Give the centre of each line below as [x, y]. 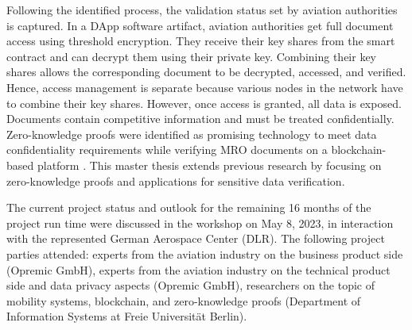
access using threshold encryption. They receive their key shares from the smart [201, 41]
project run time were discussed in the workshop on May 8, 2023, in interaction [200, 223]
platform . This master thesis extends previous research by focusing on [209, 165]
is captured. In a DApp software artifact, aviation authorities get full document [200, 25]
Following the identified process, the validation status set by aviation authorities [202, 10]
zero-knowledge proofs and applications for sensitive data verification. [176, 180]
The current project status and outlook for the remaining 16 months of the [189, 207]
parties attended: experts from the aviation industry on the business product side [205, 253]
